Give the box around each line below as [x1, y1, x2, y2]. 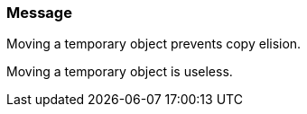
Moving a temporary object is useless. [6, 64, 233, 80]
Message [6, 4, 72, 22]
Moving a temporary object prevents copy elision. [6, 36, 302, 52]
